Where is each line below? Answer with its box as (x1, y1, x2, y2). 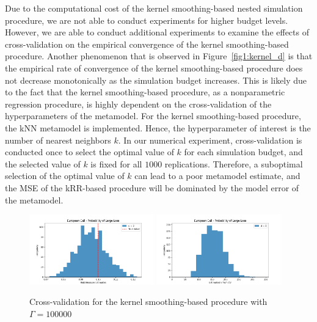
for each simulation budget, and (184, 145, 303, 158)
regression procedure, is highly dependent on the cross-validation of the (5, 97, 272, 110)
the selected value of (5, 157, 81, 170)
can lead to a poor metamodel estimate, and (134, 169, 301, 182)
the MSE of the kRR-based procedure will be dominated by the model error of (5, 181, 299, 194)
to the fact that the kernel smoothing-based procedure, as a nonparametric (5, 86, 285, 98)
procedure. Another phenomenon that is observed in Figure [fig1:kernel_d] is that (5, 49, 313, 62)
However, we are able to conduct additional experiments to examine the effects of (5, 26, 309, 38)
